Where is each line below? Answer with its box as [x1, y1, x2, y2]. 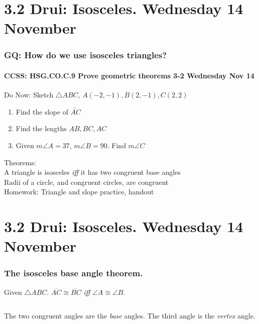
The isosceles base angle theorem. [4, 267, 143, 279]
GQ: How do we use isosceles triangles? [4, 49, 167, 61]
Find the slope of [16, 106, 68, 117]
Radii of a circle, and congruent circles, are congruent [4, 176, 169, 187]
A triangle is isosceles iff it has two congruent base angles [4, 167, 181, 177]
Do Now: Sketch [4, 89, 54, 100]
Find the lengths [16, 123, 67, 134]
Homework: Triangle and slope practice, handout [4, 186, 154, 197]
